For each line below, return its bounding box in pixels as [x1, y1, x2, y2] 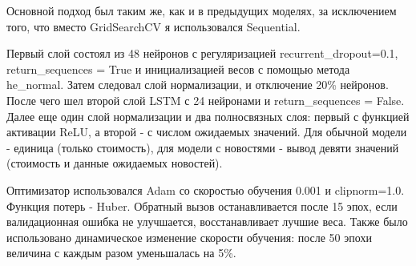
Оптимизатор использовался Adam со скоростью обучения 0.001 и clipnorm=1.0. [6, 181, 405, 198]
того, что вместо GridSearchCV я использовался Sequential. [6, 18, 301, 34]
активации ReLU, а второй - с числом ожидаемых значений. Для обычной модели [6, 123, 407, 140]
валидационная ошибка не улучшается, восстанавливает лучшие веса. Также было [6, 213, 408, 230]
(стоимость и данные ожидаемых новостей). [6, 155, 223, 171]
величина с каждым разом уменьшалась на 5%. [6, 244, 236, 261]
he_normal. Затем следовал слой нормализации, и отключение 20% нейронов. [6, 76, 389, 93]
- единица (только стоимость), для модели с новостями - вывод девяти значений [6, 139, 399, 155]
